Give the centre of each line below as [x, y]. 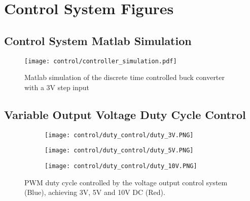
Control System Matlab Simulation [98, 40]
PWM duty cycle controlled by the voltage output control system [126, 182]
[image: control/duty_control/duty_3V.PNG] [119, 135]
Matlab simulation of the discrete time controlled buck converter [125, 77]
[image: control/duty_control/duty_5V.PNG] [119, 151]
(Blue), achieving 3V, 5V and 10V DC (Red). [95, 192]
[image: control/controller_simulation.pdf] [101, 61]
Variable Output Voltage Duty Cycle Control [125, 114]
